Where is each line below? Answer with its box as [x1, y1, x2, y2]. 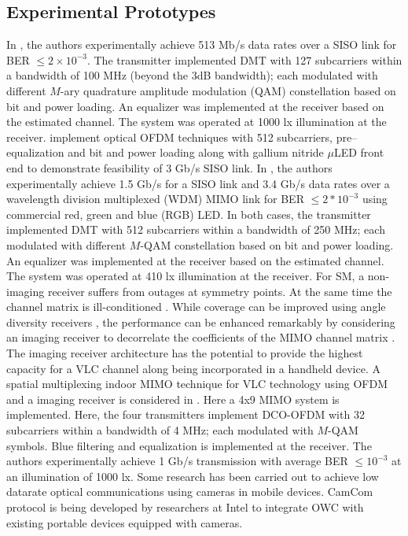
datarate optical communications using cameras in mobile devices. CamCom [6, 483, 373, 500]
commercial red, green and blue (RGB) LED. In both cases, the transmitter [6, 205, 371, 222]
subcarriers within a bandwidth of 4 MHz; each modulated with [6, 422, 314, 438]
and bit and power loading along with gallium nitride [68, 144, 324, 161]
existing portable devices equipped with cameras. [6, 514, 243, 530]
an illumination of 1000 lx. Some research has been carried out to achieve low [6, 468, 379, 484]
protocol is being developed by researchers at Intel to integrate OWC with [6, 499, 364, 516]
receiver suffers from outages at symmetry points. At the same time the [47, 283, 392, 299]
